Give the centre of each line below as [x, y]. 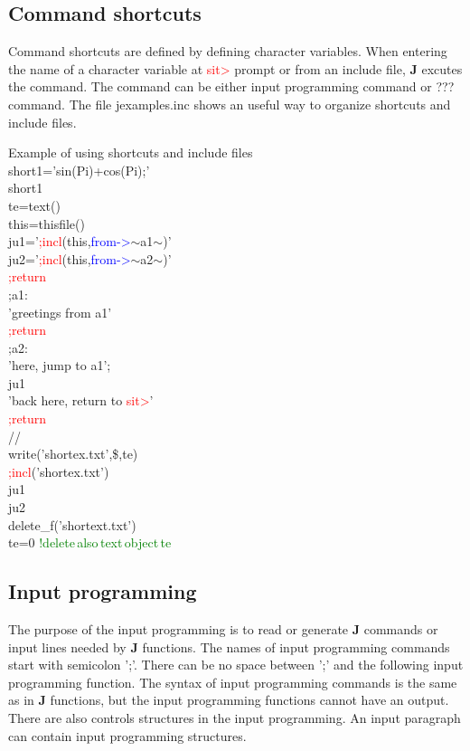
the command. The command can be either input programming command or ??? [231, 86]
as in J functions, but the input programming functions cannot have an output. [229, 700]
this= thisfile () [47, 223]
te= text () [34, 205]
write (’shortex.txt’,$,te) [73, 454]
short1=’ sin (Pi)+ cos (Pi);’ [79, 170]
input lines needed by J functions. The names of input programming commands [229, 646]
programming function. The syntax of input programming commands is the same [233, 682]
